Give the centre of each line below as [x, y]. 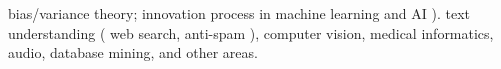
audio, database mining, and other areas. [133, 52]
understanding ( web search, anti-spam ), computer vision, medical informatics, [251, 32]
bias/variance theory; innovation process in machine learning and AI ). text [239, 13]
